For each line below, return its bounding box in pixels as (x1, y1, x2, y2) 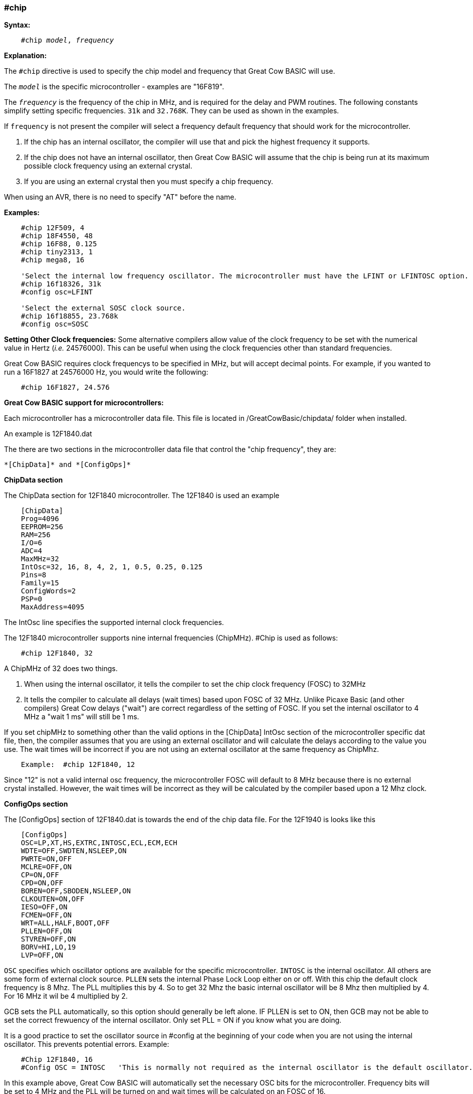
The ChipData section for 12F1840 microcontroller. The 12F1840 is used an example (4, 491, 280, 500)
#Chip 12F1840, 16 (21, 1055, 93, 1064)
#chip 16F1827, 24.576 (21, 383, 110, 392)
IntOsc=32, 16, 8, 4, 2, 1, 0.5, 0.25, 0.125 (21, 563, 203, 571)
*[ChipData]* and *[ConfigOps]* (4, 460, 131, 469)
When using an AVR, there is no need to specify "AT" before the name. (4, 193, 237, 202)
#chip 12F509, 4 (21, 224, 85, 232)
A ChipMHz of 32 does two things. (4, 664, 118, 673)
